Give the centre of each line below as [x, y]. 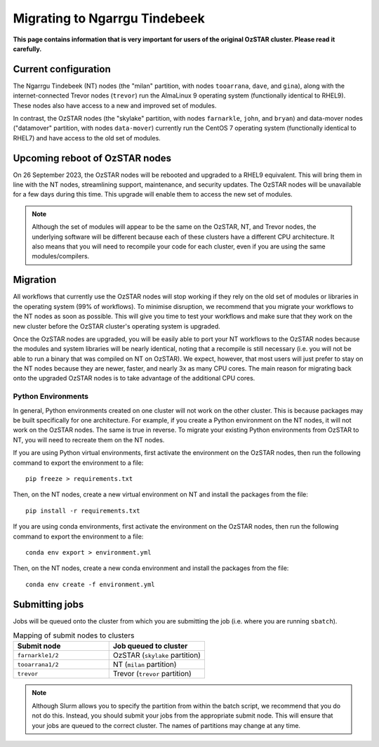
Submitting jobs [48, 604]
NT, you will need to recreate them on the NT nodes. [89, 439]
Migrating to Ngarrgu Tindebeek [109, 18]
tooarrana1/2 [38, 665]
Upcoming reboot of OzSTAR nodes [92, 158]
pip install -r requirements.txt [83, 510]
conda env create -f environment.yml [91, 584]
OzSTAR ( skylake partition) [157, 655]
